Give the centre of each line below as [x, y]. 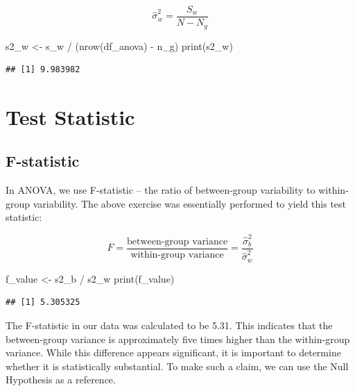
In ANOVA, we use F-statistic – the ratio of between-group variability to [161, 190]
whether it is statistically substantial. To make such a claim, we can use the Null [177, 366]
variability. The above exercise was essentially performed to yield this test [190, 203]
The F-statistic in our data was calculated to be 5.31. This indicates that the [169, 325]
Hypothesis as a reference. [61, 380]
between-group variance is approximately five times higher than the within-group [178, 339]
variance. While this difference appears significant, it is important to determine [173, 352]
